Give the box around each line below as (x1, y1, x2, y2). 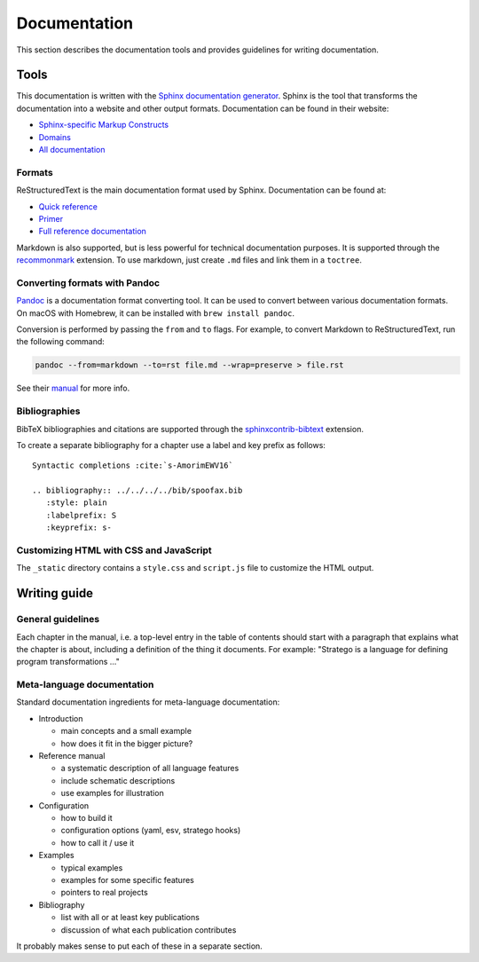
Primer (38, 213, 64, 224)
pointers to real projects (60, 887, 148, 898)
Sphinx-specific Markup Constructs (38, 120, 169, 130)
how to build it (60, 813, 113, 823)
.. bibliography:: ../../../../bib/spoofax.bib (32, 485, 243, 496)
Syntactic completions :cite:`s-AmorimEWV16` (32, 461, 234, 470)
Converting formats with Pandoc (16, 276, 160, 288)
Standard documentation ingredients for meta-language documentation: (16, 697, 280, 707)
